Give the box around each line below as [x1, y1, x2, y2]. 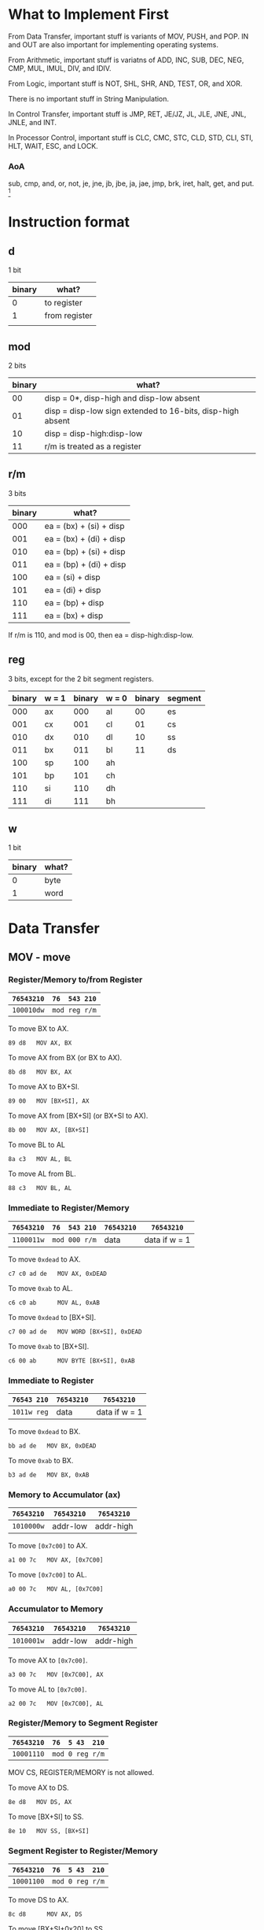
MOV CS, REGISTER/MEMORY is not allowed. [8, 1767, 155, 1777]
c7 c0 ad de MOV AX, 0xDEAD [8, 1270, 108, 1277]
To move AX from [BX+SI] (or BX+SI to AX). [8, 1111, 148, 1121]
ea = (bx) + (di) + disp [44, 533, 126, 544]
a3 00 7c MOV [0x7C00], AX [8, 1670, 104, 1678]
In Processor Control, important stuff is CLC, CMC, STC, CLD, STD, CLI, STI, [8, 132, 254, 142]
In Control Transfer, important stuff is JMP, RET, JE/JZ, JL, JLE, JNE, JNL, [8, 109, 247, 119]
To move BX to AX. [8, 1024, 69, 1033]
